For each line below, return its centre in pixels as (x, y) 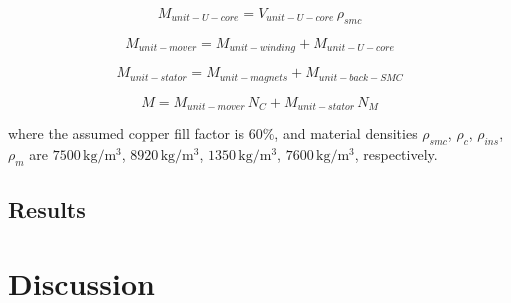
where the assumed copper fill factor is (126, 133)
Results (47, 209)
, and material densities (346, 133)
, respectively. (396, 153)
